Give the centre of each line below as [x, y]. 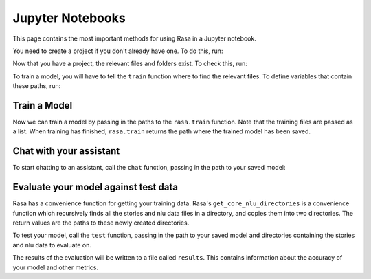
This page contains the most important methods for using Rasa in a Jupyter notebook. [135, 38]
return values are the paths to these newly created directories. [101, 223]
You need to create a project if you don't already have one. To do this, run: [118, 51]
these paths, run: [37, 86]
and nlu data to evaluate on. [52, 245]
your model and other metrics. [56, 267]
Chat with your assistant [66, 151]
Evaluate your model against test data [95, 187]
